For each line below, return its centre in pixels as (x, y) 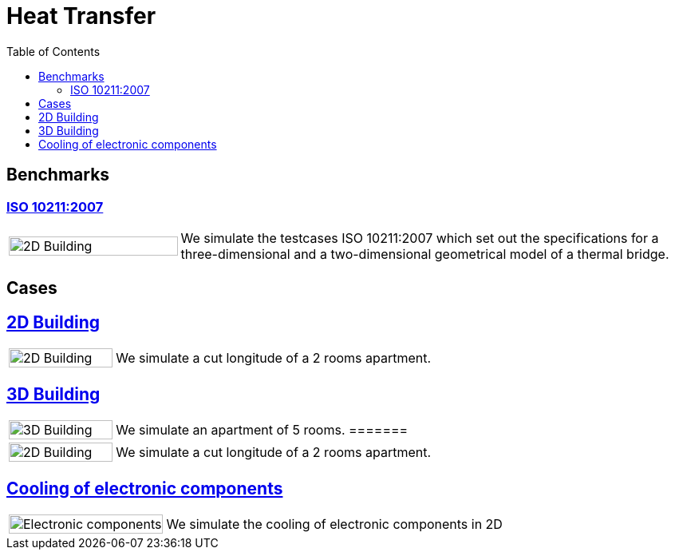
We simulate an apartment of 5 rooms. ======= (262, 430)
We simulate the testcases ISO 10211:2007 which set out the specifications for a (420, 238)
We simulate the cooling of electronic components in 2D (334, 524)
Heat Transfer (81, 16)
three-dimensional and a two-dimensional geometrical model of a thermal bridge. (425, 254)
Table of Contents (53, 51)
